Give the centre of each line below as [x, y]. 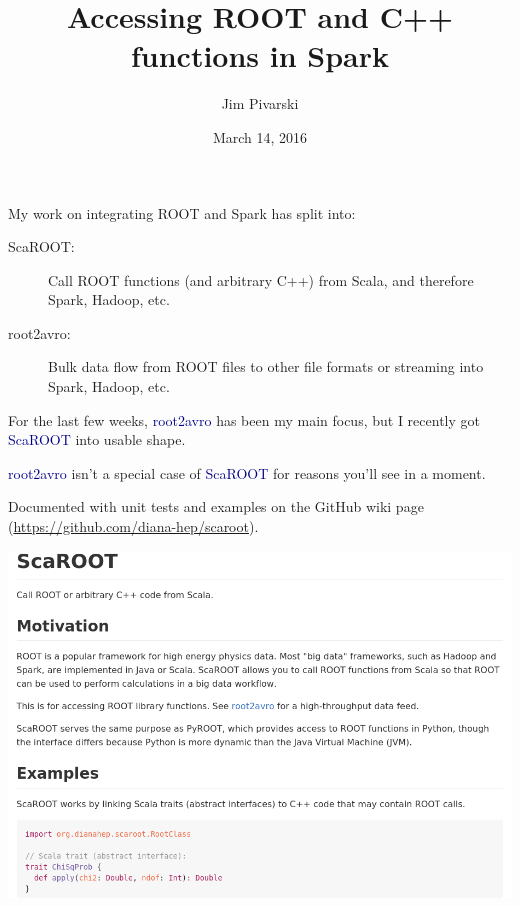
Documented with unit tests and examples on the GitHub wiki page [216, 506]
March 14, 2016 [260, 136]
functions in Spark [260, 55]
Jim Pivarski [260, 103]
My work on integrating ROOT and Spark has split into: [182, 212]
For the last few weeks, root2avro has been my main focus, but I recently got [244, 419]
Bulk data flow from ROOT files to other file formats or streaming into [266, 366]
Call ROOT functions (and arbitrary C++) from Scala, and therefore [261, 279]
